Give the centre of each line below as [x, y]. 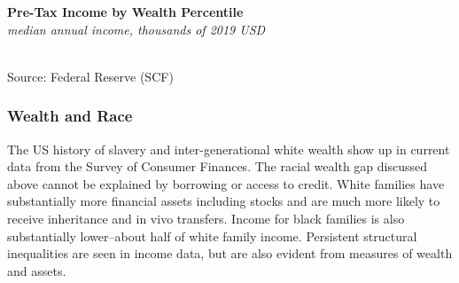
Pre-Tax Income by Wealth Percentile [125, 12]
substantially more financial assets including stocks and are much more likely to [224, 201]
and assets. [37, 270]
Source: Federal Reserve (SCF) [90, 76]
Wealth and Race [70, 116]
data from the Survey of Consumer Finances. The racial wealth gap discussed [217, 166]
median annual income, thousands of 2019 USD [136, 29]
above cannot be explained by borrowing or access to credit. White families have [226, 183]
